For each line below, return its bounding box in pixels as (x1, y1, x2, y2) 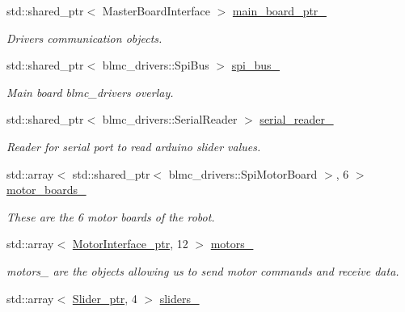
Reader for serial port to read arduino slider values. (6, 137, 261, 154)
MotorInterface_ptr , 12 (72, 235, 188, 252)
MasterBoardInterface (102, 2, 210, 19)
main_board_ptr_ (232, 2, 327, 19)
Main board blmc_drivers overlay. (6, 83, 174, 100)
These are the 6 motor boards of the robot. (6, 208, 215, 225)
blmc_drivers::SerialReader (102, 111, 238, 128)
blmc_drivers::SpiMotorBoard (168, 165, 318, 182)
